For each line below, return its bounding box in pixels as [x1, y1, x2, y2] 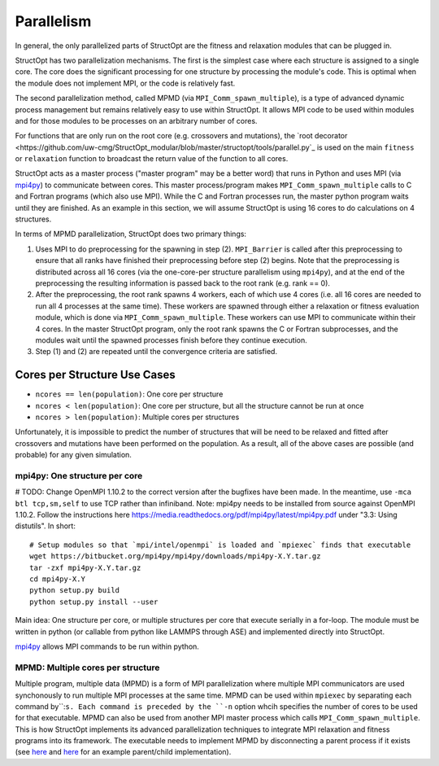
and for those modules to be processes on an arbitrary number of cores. [15, 116, 258, 125]
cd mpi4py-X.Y [29, 575, 85, 584]
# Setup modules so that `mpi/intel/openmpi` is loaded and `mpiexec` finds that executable [29, 540, 411, 549]
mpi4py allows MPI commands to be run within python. [15, 641, 199, 651]
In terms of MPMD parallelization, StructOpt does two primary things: [15, 229, 247, 239]
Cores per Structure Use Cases [15, 368, 176, 382]
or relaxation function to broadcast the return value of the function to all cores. [15, 154, 289, 164]
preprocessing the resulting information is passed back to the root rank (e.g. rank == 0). [35, 278, 331, 288]
